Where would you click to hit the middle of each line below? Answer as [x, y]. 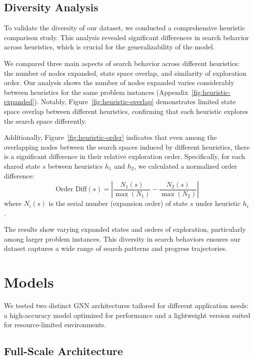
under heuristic [218, 203]
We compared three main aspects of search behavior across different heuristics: [122, 63]
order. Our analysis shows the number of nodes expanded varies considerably [119, 82]
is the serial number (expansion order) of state [118, 203]
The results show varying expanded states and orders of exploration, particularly [125, 229]
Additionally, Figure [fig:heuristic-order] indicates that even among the [110, 137]
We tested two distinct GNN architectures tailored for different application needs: [126, 305]
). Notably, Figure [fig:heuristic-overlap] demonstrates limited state [135, 101]
